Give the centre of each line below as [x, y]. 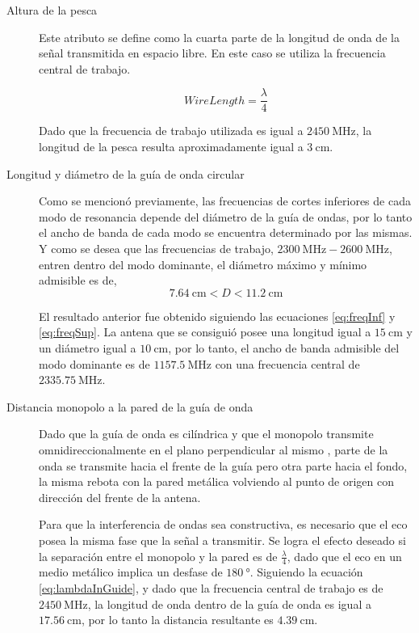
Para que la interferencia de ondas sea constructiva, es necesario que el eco [223, 524]
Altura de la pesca [52, 10]
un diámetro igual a [88, 347]
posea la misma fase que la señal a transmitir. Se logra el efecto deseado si [222, 540]
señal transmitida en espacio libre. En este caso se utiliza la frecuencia [212, 53]
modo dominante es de [94, 363]
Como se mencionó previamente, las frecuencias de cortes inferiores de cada [225, 201]
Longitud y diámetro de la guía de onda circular [126, 173]
